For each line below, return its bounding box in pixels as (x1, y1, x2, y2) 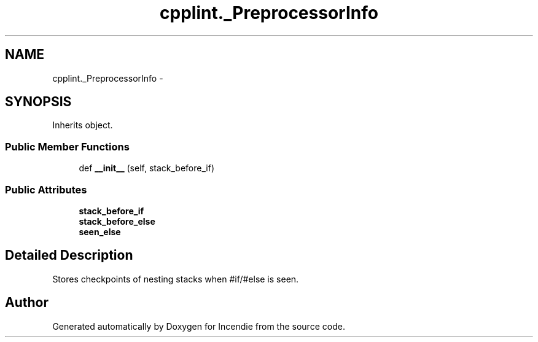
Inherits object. (52, 120, 113, 131)
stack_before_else (79, 216, 155, 227)
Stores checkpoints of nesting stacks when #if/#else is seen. (52, 273, 299, 284)
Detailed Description (5, 247, 133, 263)
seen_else (79, 226, 121, 237)
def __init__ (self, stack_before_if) (79, 163, 214, 174)
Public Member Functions (5, 140, 130, 153)
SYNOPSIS (5, 94, 72, 110)
